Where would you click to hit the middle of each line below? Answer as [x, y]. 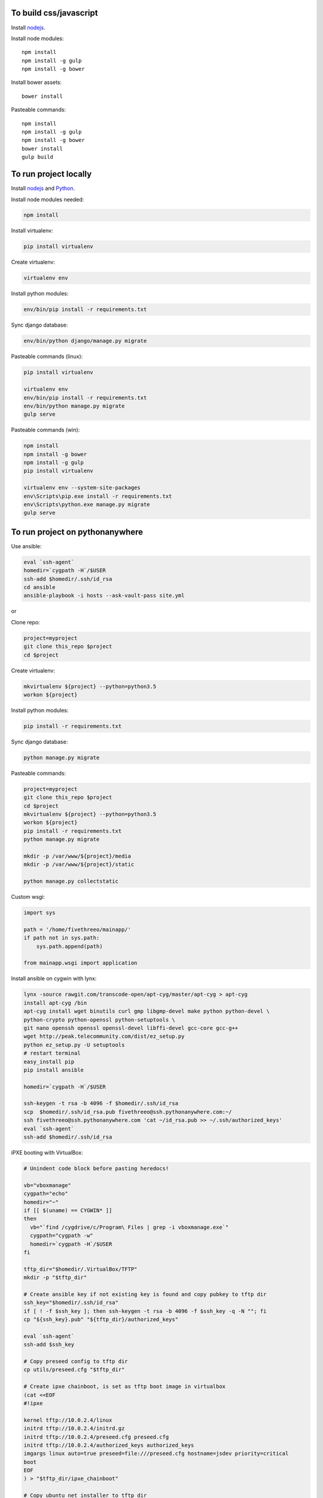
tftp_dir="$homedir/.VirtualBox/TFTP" [80, 1269]
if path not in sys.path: [62, 938]
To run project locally [51, 174]
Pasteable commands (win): [45, 430]
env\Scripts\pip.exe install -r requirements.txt [98, 496]
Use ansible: [26, 546]
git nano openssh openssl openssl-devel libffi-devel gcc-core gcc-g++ [131, 1028]
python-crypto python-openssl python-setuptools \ [100, 1020]
